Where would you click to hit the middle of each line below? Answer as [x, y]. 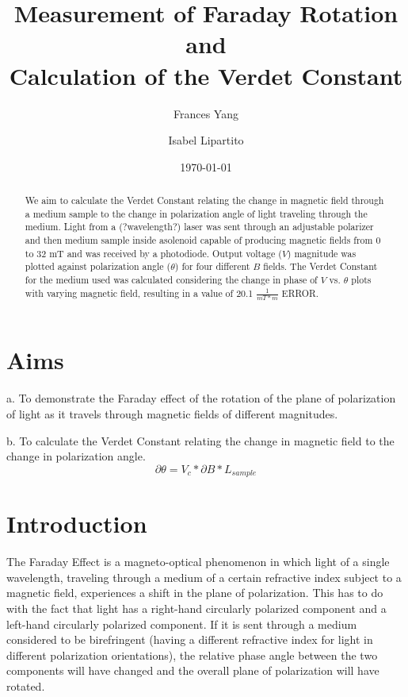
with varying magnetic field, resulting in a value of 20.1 [139, 293]
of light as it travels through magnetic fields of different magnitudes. [172, 413]
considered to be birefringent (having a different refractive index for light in [190, 639]
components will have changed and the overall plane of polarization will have [193, 670]
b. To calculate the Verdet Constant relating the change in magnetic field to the [200, 440]
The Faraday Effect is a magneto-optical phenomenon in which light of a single [198, 562]
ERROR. [300, 293]
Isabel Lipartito [206, 140]
